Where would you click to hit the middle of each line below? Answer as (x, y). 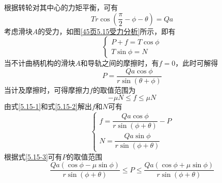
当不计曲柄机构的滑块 (40, 63)
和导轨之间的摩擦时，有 (120, 63)
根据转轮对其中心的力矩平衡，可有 (61, 7)
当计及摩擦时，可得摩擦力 (47, 89)
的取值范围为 (114, 89)
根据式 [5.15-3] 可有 (33, 156)
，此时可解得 (197, 63)
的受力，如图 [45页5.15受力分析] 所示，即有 (107, 31)
